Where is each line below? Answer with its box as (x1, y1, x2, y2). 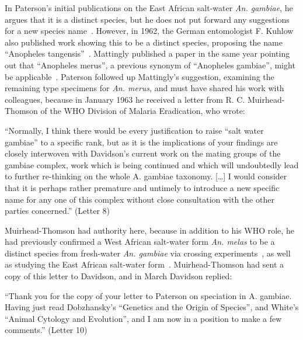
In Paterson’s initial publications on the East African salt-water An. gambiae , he (5, 2, 293, 13)
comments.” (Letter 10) (5, 324, 88, 336)
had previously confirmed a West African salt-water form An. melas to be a (5, 235, 275, 248)
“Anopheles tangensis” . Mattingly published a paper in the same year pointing (5, 47, 290, 60)
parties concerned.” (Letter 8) (5, 204, 110, 217)
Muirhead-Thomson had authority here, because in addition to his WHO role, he (5, 224, 294, 236)
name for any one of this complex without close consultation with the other (5, 193, 274, 205)
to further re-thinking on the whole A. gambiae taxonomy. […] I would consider (5, 170, 287, 182)
